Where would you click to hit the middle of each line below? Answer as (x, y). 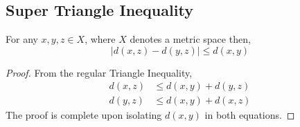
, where (100, 39)
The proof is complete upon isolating (84, 115)
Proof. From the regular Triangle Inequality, (99, 72)
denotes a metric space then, (190, 39)
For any (22, 39)
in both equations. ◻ (250, 115)
